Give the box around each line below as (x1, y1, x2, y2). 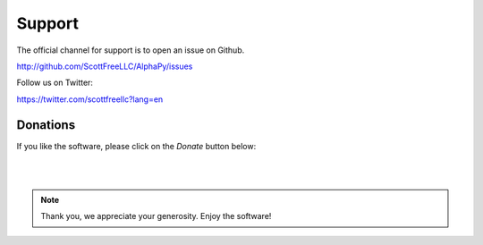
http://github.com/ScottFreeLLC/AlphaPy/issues (16, 61, 193, 72)
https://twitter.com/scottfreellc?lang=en (16, 94, 164, 105)
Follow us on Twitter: (16, 77, 94, 89)
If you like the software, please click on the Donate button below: (16, 140, 257, 151)
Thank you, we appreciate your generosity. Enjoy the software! (40, 211, 272, 222)
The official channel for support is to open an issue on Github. (16, 45, 245, 55)
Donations (16, 117, 76, 132)
